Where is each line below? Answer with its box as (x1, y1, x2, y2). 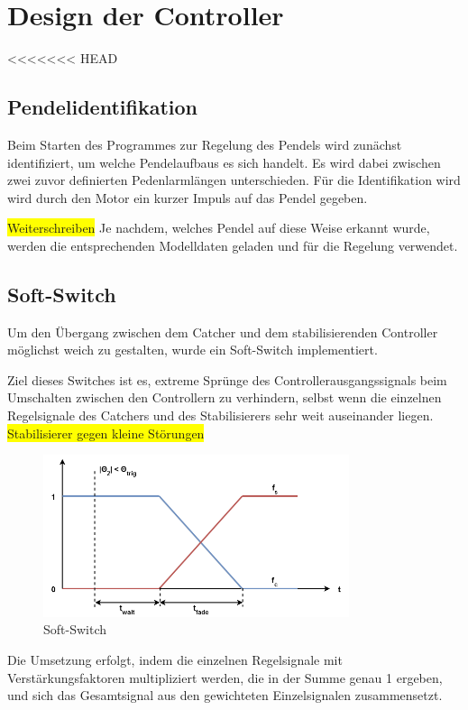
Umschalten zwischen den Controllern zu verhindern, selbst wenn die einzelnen (7, 388, 442, 407)
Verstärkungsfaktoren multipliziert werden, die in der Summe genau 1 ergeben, (7, 668, 443, 687)
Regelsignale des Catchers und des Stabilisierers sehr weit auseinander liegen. (7, 406, 434, 425)
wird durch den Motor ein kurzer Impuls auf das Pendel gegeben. (7, 188, 368, 207)
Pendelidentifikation (7, 93, 198, 121)
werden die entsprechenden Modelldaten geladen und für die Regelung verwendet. (7, 235, 458, 254)
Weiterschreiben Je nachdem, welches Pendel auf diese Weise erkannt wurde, (7, 218, 430, 237)
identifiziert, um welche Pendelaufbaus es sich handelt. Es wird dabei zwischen (7, 152, 441, 171)
